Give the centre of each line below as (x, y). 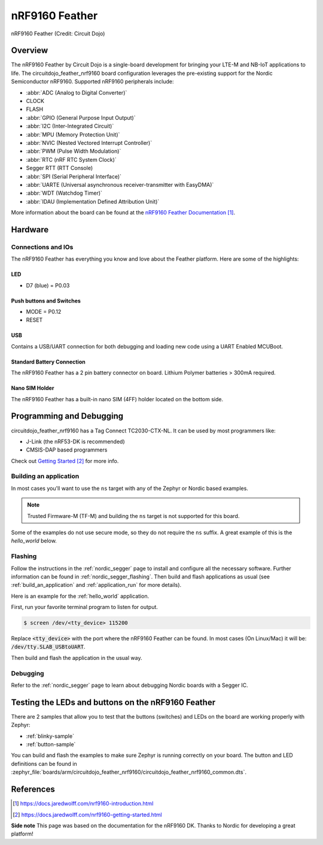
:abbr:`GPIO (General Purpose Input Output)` (81, 117)
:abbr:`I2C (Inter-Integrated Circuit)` (70, 126)
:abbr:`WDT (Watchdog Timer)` (64, 193)
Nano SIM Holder (33, 388)
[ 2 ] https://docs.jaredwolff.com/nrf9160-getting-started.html (87, 814)
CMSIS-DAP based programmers (67, 450)
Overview (30, 51)
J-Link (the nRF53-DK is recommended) (75, 441)
